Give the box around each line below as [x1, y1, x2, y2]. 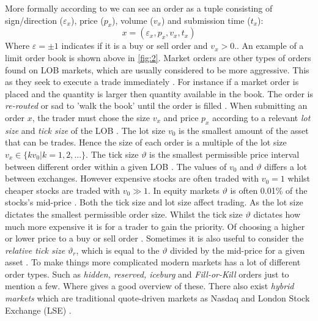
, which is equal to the [76, 243, 160, 256]
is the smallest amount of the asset [179, 124, 309, 136]
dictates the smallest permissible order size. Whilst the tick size [5, 207, 243, 220]
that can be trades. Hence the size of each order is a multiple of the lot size [5, 136, 287, 149]
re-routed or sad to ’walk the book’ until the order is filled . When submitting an [5, 99, 308, 112]
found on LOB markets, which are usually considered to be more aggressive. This [5, 63, 309, 76]
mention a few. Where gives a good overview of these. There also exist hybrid [5, 279, 294, 292]
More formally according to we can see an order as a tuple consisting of [5, 2, 273, 14]
